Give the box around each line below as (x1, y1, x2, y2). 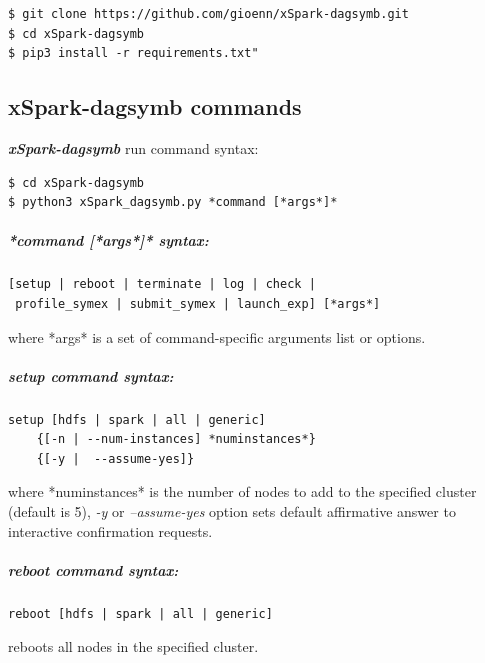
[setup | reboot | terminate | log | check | (8, 277, 316, 292)
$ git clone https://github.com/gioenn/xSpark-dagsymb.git (8, 7, 409, 21)
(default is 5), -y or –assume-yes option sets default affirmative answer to (8, 501, 456, 522)
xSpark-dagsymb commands (8, 91, 302, 122)
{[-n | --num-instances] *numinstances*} (36, 432, 316, 447)
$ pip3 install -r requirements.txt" (8, 46, 259, 61)
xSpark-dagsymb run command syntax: (8, 137, 259, 158)
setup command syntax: (8, 365, 174, 386)
